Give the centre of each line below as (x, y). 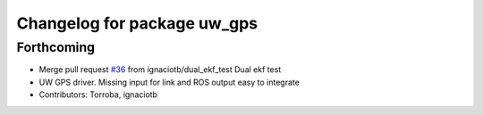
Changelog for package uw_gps (137, 23)
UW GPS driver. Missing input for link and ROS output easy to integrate (169, 82)
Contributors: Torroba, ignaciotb (98, 94)
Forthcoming (56, 47)
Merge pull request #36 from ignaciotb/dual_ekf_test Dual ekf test (160, 70)
